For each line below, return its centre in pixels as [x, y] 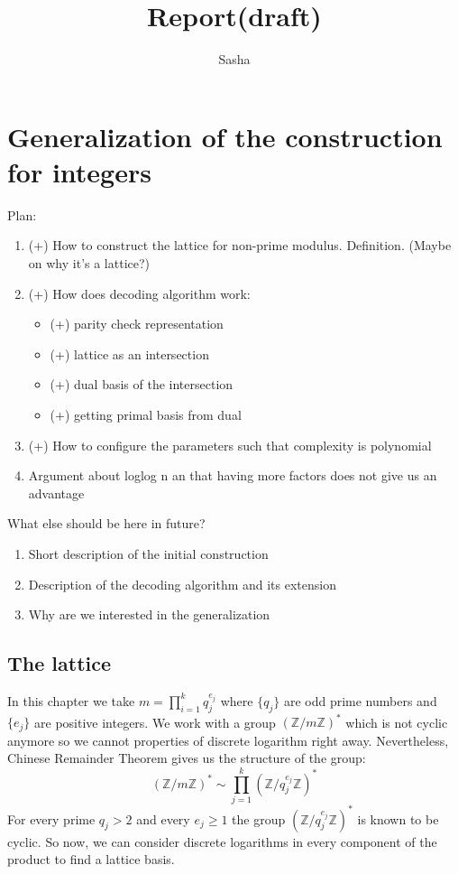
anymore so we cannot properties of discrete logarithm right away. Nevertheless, [228, 740]
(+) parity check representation [137, 324]
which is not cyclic [397, 722]
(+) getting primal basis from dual [146, 414]
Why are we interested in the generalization [149, 614]
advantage [56, 493]
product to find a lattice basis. [91, 859]
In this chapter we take [71, 700]
